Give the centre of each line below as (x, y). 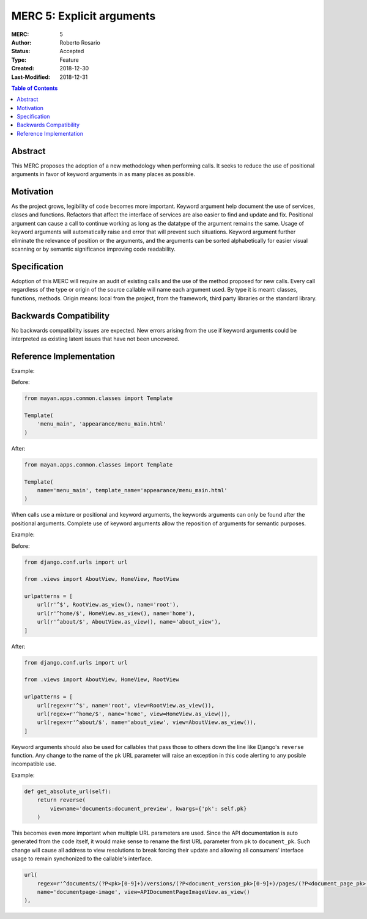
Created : (23, 68)
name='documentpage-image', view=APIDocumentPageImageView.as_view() (143, 892)
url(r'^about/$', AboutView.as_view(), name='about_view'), (129, 622)
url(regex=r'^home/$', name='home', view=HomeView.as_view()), (134, 714)
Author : (21, 42)
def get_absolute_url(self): (68, 791)
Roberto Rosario (80, 42)
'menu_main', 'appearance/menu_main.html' (102, 424)
